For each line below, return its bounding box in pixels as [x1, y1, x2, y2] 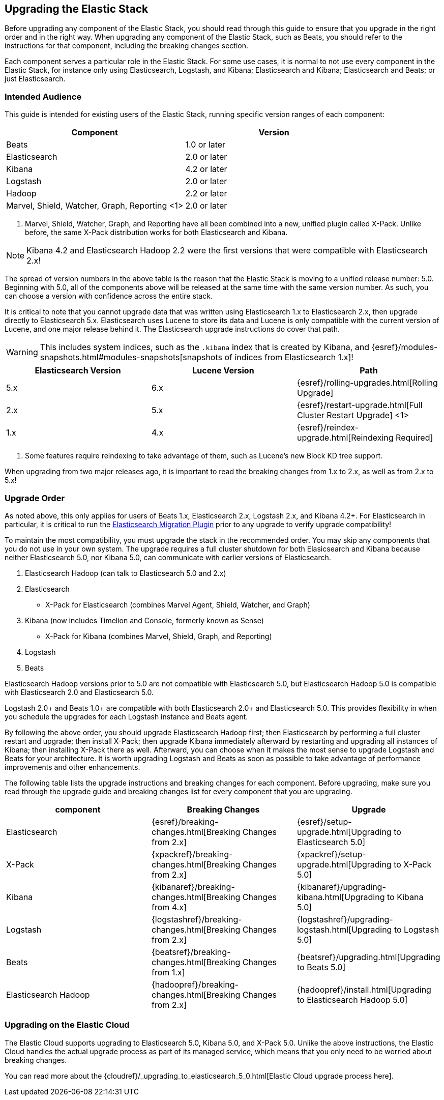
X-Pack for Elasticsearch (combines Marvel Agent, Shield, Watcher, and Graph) [45, 600, 310, 609]
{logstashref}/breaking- [151, 914, 242, 924]
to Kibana [387, 891, 424, 902]
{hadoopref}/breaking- [151, 979, 239, 990]
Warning [6, 347, 38, 358]
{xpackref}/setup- [297, 849, 366, 859]
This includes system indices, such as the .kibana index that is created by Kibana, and [40, 342, 370, 353]
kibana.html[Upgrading [297, 891, 385, 902]
